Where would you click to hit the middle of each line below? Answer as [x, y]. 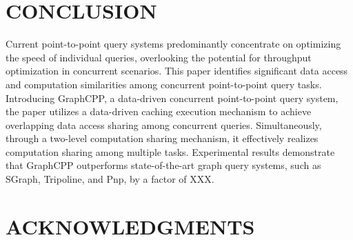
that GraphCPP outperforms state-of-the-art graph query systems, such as [163, 165]
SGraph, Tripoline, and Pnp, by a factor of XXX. [110, 179]
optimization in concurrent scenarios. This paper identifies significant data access [177, 71]
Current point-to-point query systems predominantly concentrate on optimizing [173, 44]
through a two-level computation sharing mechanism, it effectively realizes [162, 138]
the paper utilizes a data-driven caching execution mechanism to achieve [159, 111]
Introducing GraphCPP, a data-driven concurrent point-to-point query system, [172, 98]
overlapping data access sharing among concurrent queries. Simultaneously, [164, 124]
